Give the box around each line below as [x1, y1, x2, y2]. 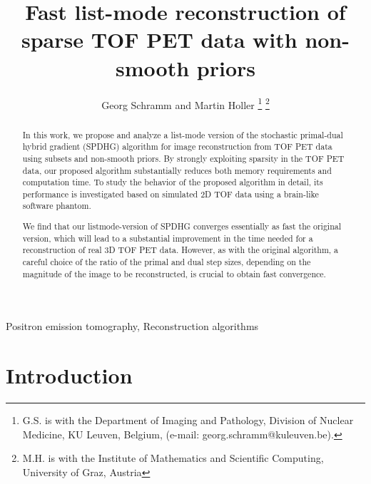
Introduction [6, 361, 133, 390]
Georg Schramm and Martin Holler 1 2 [101, 95, 270, 112]
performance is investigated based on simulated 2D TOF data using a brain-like [22, 187, 319, 200]
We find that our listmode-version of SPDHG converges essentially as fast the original [22, 220, 342, 232]
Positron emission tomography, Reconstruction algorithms [6, 319, 259, 334]
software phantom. [22, 200, 91, 212]
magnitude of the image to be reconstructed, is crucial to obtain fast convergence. [22, 267, 326, 279]
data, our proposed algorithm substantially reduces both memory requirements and [22, 164, 332, 176]
